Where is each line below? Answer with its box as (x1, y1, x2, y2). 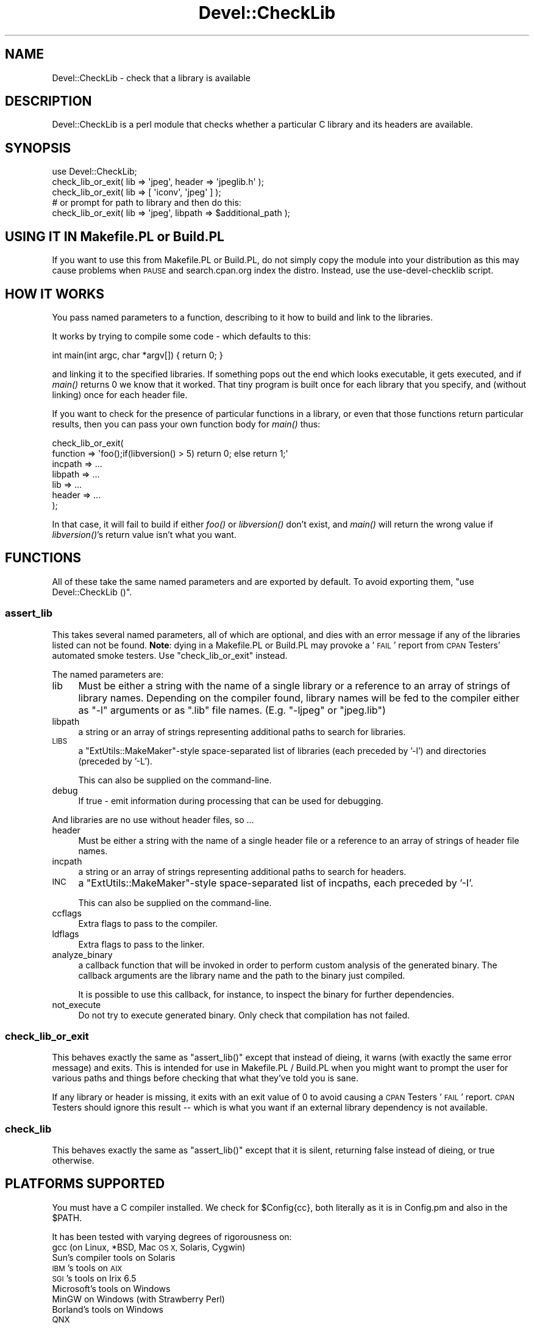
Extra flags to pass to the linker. (78, 938, 205, 949)
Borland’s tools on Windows (52, 1304, 164, 1315)
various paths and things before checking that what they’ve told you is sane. (52, 1073, 358, 1084)
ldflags (52, 928, 79, 939)
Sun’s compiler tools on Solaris (52, 1252, 176, 1263)
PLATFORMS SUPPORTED (5, 1176, 165, 1192)
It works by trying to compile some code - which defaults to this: (52, 330, 311, 341)
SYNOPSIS (5, 140, 71, 156)
